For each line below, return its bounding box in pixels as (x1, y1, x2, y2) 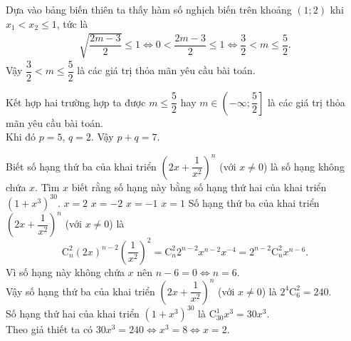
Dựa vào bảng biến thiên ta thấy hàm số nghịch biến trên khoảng (6, 2, 292, 16)
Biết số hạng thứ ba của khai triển (6, 158, 157, 173)
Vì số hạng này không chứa (6, 264, 125, 279)
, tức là (56, 16, 88, 31)
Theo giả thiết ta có (6, 322, 93, 337)
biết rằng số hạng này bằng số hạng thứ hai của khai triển (71, 179, 327, 194)
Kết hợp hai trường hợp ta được (6, 94, 146, 109)
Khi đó (6, 129, 36, 144)
